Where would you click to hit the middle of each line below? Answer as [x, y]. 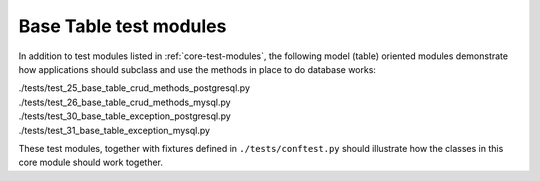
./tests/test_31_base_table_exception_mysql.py [114, 130]
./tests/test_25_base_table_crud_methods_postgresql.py [134, 88]
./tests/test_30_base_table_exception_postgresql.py [125, 116]
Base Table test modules [122, 26]
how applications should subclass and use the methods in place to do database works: [197, 69]
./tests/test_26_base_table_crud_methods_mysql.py [124, 102]
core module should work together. [91, 162]
